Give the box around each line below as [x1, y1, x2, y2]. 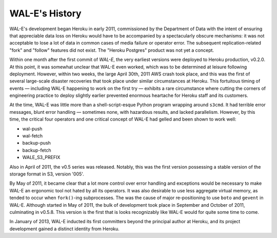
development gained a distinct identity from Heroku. [9, 226, 120, 232]
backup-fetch [22, 147, 51, 153]
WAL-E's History [9, 8, 82, 19]
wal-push [22, 126, 43, 132]
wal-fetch [22, 133, 43, 139]
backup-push [22, 140, 51, 146]
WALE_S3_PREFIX [22, 154, 61, 161]
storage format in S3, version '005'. [9, 171, 84, 177]
